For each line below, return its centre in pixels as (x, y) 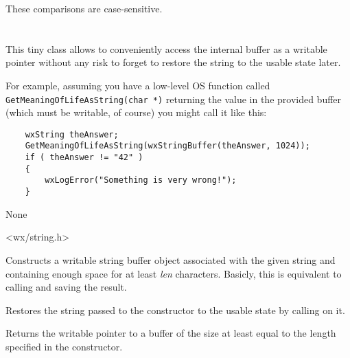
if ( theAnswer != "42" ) (84, 158)
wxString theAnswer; (72, 134)
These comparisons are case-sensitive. (84, 8)
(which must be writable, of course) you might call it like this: (136, 112)
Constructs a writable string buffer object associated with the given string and (171, 259)
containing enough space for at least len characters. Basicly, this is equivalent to (174, 273)
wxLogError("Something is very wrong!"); (141, 180)
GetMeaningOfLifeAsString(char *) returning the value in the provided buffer (174, 99)
